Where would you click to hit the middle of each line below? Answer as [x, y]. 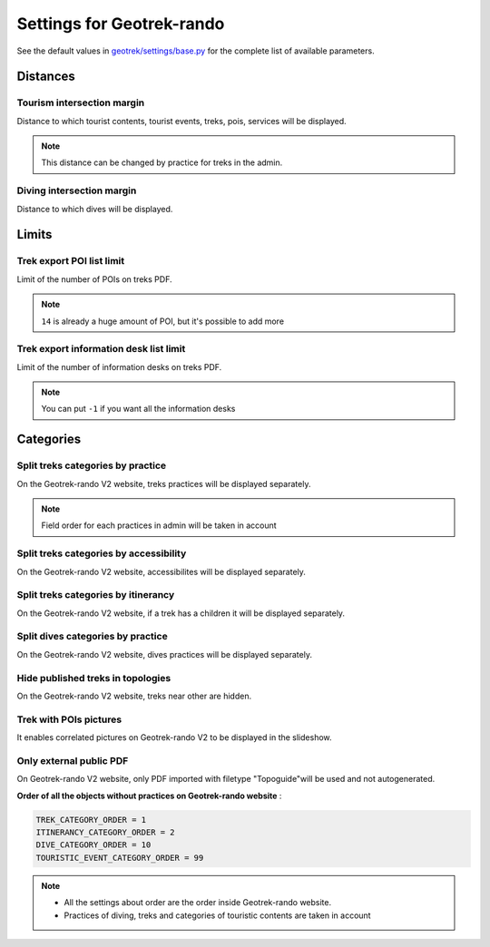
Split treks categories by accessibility [102, 553]
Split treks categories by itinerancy [96, 595]
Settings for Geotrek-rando [121, 24]
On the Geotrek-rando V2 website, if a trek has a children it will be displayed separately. [181, 613]
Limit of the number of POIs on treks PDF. [94, 279]
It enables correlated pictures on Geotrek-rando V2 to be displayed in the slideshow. [174, 737]
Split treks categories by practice [92, 465]
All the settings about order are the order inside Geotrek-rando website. [198, 903]
